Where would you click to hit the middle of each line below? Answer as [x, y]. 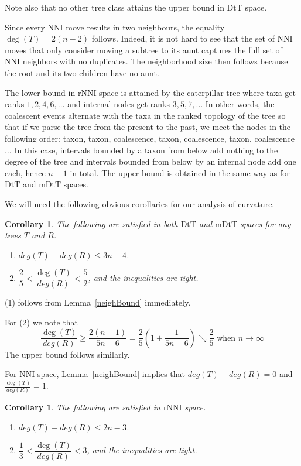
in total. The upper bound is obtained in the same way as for [180, 172]
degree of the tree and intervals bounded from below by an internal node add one [150, 161]
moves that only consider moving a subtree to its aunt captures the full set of [143, 49]
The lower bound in [40, 92]
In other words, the [240, 104]
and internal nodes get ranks [119, 104]
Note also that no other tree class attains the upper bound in [114, 7]
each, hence [25, 172]
